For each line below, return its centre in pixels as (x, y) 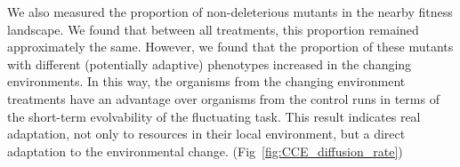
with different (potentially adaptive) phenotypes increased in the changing (210, 64)
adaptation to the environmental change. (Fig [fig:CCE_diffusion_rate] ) (205, 151)
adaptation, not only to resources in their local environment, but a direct (206, 134)
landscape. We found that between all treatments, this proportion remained (213, 29)
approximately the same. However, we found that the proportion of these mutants (230, 47)
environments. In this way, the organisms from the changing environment (206, 81)
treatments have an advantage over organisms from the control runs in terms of (223, 98)
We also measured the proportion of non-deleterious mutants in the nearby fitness (230, 12)
